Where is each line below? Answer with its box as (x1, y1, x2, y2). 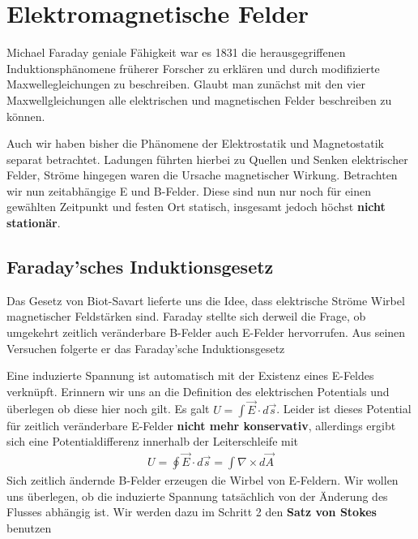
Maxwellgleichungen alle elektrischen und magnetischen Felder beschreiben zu (6, 91, 392, 108)
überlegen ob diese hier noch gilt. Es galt (6, 400, 210, 417)
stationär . (6, 214, 61, 231)
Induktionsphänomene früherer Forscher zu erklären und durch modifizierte (6, 59, 380, 76)
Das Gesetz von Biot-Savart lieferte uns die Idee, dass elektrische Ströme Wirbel (6, 291, 405, 308)
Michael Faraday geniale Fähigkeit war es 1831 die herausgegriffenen (6, 44, 346, 61)
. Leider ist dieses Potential (276, 400, 412, 417)
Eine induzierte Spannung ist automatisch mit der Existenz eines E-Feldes (6, 367, 374, 384)
